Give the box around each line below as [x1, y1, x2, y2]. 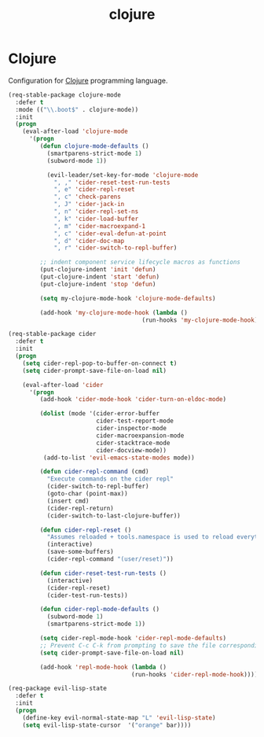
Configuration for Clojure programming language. [8, 76, 168, 85]
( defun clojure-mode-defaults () [39, 142, 149, 150]
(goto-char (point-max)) [46, 490, 128, 498]
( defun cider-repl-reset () [39, 525, 132, 534]
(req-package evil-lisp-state [8, 684, 108, 693]
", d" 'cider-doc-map [53, 237, 125, 245]
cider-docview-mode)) [95, 446, 167, 454]
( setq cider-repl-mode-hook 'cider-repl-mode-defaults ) [39, 635, 226, 643]
